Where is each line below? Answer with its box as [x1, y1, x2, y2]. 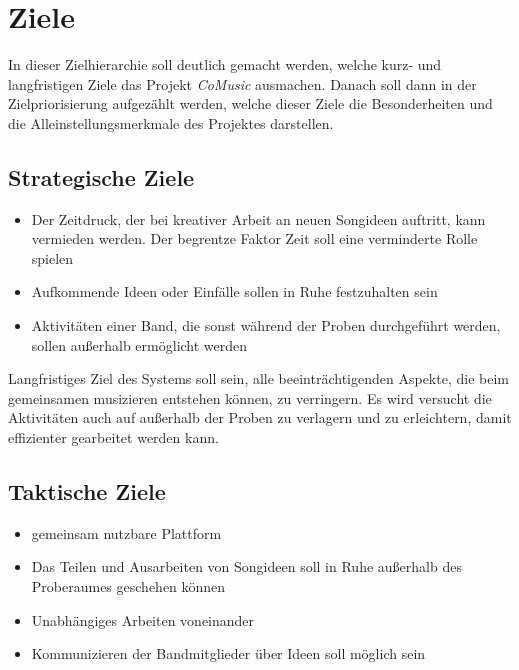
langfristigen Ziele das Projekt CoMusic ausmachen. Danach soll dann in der [8, 73, 477, 94]
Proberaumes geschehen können [31, 576, 226, 597]
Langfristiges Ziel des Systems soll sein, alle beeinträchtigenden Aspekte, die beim [8, 368, 509, 389]
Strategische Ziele [8, 161, 195, 192]
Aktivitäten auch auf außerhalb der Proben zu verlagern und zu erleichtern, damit [8, 407, 512, 428]
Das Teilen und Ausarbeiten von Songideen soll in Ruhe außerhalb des [31, 556, 462, 577]
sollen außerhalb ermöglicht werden [31, 334, 248, 355]
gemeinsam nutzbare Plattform [31, 522, 222, 543]
